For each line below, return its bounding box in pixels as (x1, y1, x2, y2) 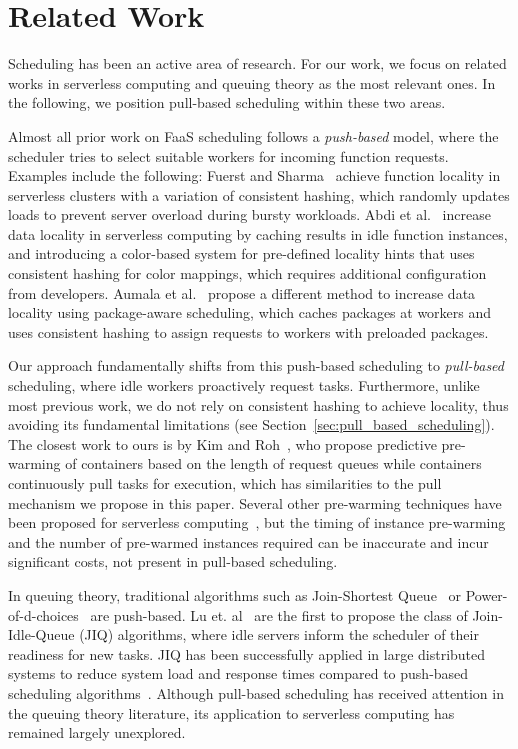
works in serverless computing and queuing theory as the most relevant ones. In (8, 72, 496, 93)
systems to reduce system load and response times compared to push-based (8, 663, 469, 684)
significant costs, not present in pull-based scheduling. (8, 551, 338, 572)
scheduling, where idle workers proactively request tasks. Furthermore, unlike (8, 375, 480, 396)
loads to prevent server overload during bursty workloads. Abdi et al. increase (8, 204, 491, 225)
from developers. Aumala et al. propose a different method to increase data (8, 282, 476, 303)
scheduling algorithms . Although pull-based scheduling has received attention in (8, 682, 504, 703)
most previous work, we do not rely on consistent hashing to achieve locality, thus (8, 394, 509, 415)
